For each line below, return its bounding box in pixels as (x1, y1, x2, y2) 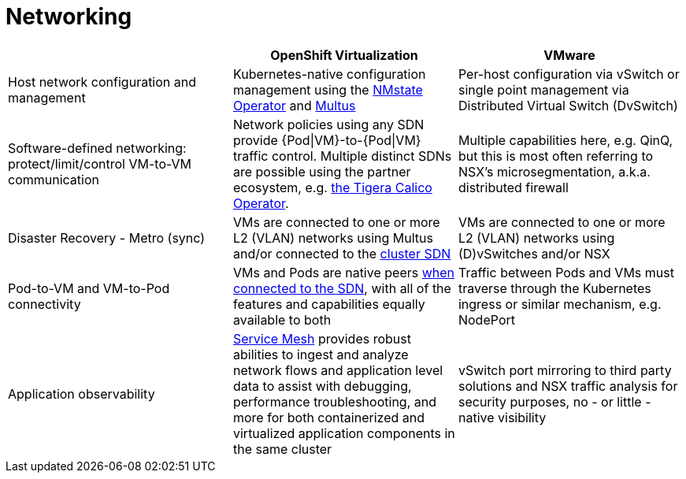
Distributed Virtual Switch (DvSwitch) (458, 97, 678, 113)
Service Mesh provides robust (232, 330, 411, 347)
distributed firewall (458, 179, 569, 195)
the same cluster (232, 440, 332, 457)
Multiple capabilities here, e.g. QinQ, (458, 132, 673, 148)
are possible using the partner (232, 163, 411, 180)
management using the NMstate (232, 81, 423, 98)
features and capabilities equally (232, 295, 425, 312)
